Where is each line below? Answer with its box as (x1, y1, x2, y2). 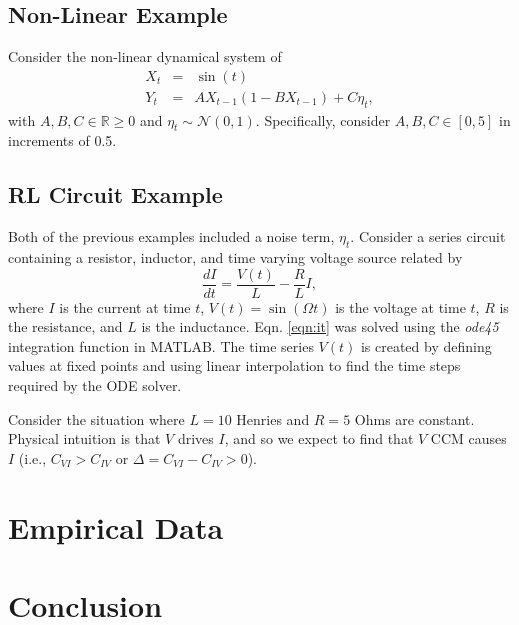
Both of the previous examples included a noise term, (8, 226, 335, 247)
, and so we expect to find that (224, 428, 414, 449)
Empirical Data (8, 506, 224, 547)
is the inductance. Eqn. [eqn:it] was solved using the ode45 (141, 316, 499, 337)
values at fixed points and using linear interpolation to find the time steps (8, 355, 461, 376)
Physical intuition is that (8, 428, 161, 449)
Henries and (236, 408, 310, 429)
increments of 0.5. (8, 130, 117, 151)
